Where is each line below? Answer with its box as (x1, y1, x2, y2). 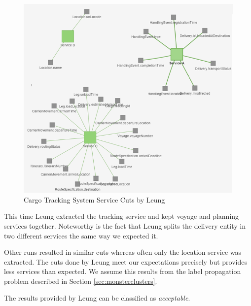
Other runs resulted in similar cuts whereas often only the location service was (4, 247, 242, 257)
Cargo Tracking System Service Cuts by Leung (24, 194, 165, 204)
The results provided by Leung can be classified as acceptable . (4, 292, 190, 303)
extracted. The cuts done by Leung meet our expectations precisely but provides (4, 256, 247, 267)
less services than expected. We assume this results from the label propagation (4, 266, 241, 276)
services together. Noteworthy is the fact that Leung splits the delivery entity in (4, 220, 246, 231)
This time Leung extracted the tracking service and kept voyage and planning (4, 211, 239, 221)
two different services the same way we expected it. (4, 230, 158, 240)
